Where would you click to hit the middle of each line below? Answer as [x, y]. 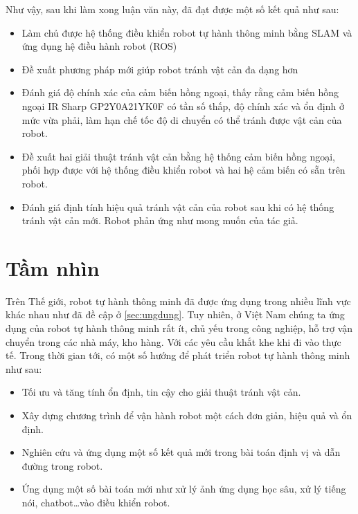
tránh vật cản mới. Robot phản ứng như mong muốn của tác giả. [160, 220]
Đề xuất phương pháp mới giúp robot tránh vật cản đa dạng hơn [160, 69]
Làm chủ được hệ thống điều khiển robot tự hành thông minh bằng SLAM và [187, 32]
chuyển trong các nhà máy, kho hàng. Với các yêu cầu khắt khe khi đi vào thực [173, 341]
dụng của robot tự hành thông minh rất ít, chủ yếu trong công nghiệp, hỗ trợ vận [179, 328]
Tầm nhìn [53, 267]
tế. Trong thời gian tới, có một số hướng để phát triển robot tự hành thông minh [178, 355]
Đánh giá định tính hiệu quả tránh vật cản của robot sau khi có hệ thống [178, 206]
